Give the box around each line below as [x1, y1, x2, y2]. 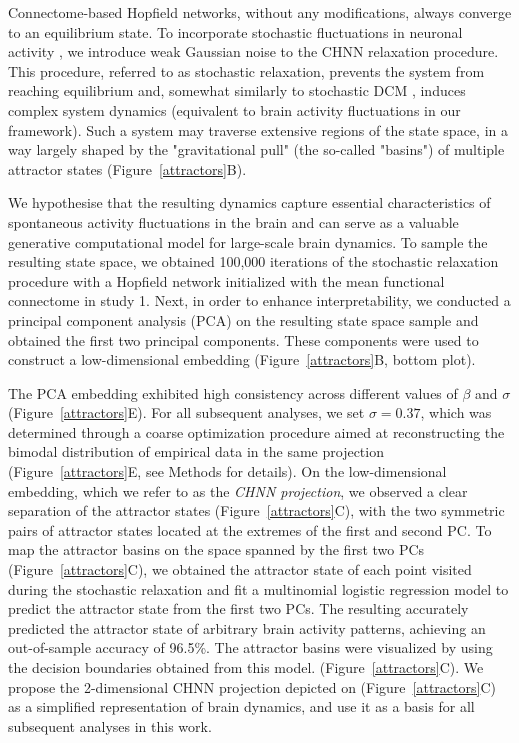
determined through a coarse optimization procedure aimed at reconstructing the [8, 421, 505, 442]
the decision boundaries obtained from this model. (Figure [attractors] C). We [8, 657, 484, 677]
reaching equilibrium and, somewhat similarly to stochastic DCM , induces [8, 80, 466, 101]
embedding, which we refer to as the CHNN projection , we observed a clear [8, 480, 468, 501]
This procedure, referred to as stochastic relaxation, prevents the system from [8, 60, 485, 81]
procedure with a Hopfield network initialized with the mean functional [8, 270, 445, 291]
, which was [420, 402, 492, 423]
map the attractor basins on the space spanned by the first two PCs [8, 539, 425, 560]
